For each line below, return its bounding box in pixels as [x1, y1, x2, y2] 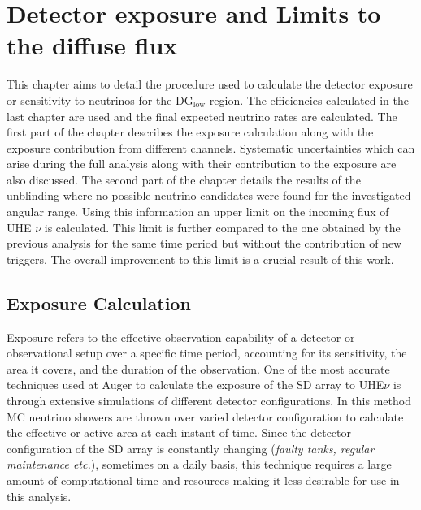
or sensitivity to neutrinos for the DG [7, 91, 193, 108]
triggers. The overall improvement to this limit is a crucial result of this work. [7, 250, 394, 267]
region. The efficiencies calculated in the [209, 91, 409, 108]
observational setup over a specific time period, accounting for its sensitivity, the [7, 344, 407, 361]
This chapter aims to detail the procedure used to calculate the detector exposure [7, 76, 413, 93]
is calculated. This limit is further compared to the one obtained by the [44, 218, 401, 236]
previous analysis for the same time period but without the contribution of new [7, 235, 402, 252]
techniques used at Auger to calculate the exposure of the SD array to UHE [7, 376, 384, 393]
